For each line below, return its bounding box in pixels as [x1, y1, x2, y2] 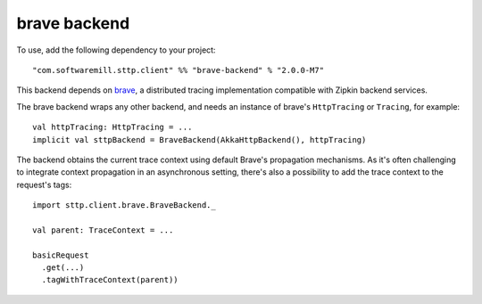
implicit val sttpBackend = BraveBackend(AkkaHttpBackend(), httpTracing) [32, 135, 367, 144]
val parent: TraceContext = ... [32, 225, 174, 235]
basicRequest [32, 250, 89, 260]
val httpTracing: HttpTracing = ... [32, 122, 193, 133]
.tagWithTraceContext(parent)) [41, 275, 179, 285]
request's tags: [16, 179, 72, 190]
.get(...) [41, 263, 85, 273]
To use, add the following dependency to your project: [16, 45, 216, 55]
